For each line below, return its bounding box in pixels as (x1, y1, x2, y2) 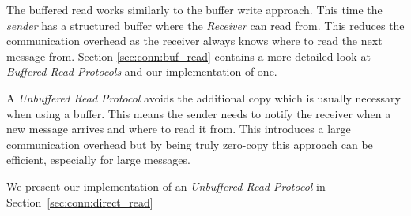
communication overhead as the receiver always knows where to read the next (6, 32, 383, 49)
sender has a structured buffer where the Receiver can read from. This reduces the (6, 17, 405, 33)
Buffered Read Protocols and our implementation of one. (6, 63, 277, 80)
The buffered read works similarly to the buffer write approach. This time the (6, 2, 383, 17)
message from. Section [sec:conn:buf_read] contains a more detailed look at (6, 47, 371, 64)
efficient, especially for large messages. (6, 151, 190, 168)
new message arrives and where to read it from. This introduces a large (6, 121, 351, 137)
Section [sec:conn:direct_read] (6, 193, 153, 210)
